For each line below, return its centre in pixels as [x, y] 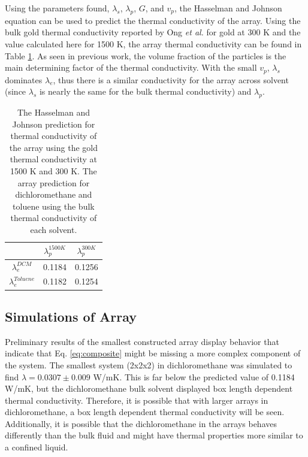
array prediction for [54, 182]
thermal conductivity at [53, 159]
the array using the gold [53, 147]
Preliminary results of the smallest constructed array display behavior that [142, 341]
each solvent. [54, 229]
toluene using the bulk [54, 206]
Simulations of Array [71, 316]
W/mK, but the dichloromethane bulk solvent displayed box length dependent [149, 388]
